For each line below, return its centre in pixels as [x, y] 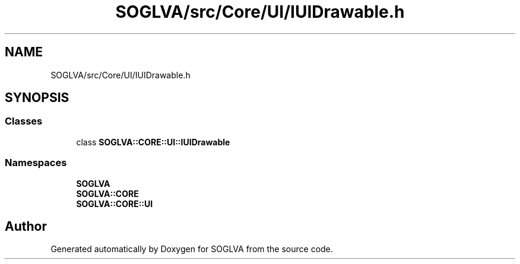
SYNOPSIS [37, 98]
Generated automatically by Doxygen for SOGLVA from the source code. [192, 249]
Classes [24, 121]
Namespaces [36, 163]
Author [26, 226]
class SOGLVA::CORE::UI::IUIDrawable [153, 142]
